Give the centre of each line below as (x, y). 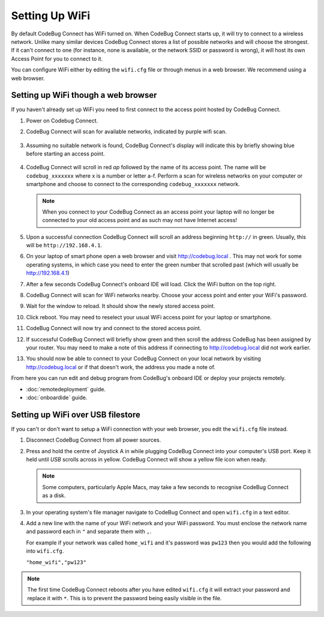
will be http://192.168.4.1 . (64, 245)
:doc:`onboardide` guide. (57, 397)
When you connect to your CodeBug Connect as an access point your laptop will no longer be (158, 212)
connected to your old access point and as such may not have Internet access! (139, 220)
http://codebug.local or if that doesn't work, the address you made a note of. (121, 367)
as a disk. (54, 496)
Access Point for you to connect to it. (57, 59)
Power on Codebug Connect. (62, 121)
